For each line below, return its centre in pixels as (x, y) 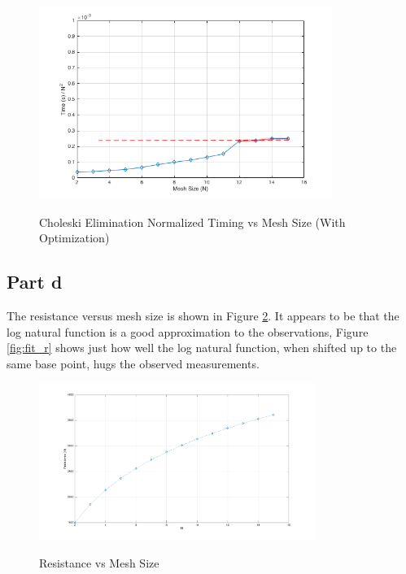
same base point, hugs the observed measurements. (133, 363)
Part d (35, 282)
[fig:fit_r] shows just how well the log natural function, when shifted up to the (202, 348)
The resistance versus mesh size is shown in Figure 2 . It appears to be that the (203, 315)
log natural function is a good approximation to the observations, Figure (188, 331)
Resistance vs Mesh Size (99, 562)
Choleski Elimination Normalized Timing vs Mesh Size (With (192, 222)
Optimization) (74, 238)
